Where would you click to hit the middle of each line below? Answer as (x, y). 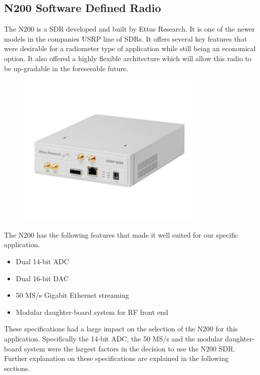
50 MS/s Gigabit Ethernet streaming (72, 295)
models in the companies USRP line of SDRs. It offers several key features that (126, 38)
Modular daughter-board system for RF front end (92, 312)
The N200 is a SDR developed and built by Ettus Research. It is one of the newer (129, 29)
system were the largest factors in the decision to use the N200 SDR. (130, 348)
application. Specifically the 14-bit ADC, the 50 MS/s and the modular (113, 338)
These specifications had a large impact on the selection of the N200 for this (121, 329)
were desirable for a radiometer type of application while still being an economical (130, 48)
